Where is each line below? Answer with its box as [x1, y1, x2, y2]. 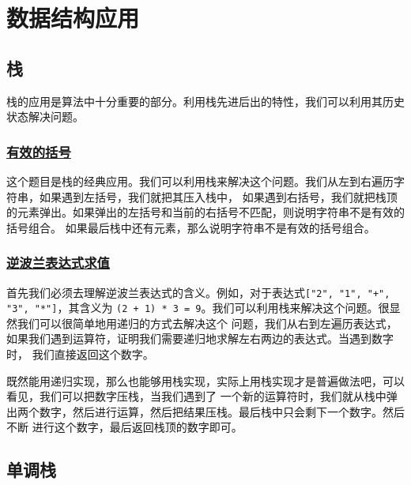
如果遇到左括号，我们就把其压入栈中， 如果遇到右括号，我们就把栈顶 [39, 188, 398, 205]
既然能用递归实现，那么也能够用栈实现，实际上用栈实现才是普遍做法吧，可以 [6, 372, 405, 389]
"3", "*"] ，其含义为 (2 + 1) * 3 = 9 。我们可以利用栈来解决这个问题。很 [6, 299, 390, 316]
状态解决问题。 [6, 108, 84, 125]
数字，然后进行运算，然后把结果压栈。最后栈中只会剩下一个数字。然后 [39, 403, 405, 419]
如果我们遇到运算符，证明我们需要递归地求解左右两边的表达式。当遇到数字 [6, 330, 394, 347]
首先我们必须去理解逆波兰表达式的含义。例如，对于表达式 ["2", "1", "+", [6, 284, 390, 300]
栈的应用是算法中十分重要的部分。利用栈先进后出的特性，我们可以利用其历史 [6, 92, 405, 109]
